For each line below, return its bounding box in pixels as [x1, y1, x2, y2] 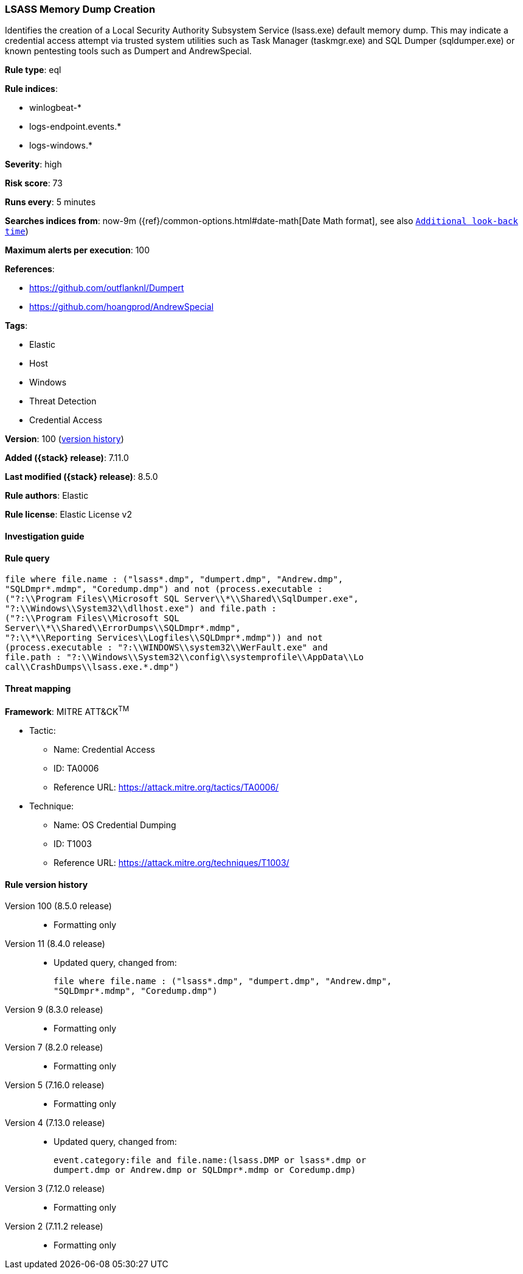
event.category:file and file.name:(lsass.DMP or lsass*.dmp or [54, 1155, 367, 1166]
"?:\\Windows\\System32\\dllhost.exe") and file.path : [5, 604, 277, 614]
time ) [5, 226, 29, 237]
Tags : [5, 320, 28, 331]
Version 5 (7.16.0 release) [5, 1080, 105, 1091]
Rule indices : [5, 83, 58, 94]
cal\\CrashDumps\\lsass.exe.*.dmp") [5, 662, 179, 672]
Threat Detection [29, 396, 97, 407]
